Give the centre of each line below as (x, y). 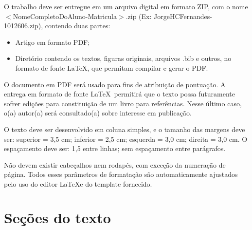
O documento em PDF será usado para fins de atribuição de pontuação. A (115, 84)
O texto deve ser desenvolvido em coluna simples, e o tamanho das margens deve (125, 129)
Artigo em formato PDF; (53, 42)
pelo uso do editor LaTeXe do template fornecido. (78, 183)
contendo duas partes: (78, 26)
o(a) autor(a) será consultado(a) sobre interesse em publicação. (98, 113)
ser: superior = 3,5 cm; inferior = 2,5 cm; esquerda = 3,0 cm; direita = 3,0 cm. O (126, 139)
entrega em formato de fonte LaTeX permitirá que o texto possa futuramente (119, 94)
